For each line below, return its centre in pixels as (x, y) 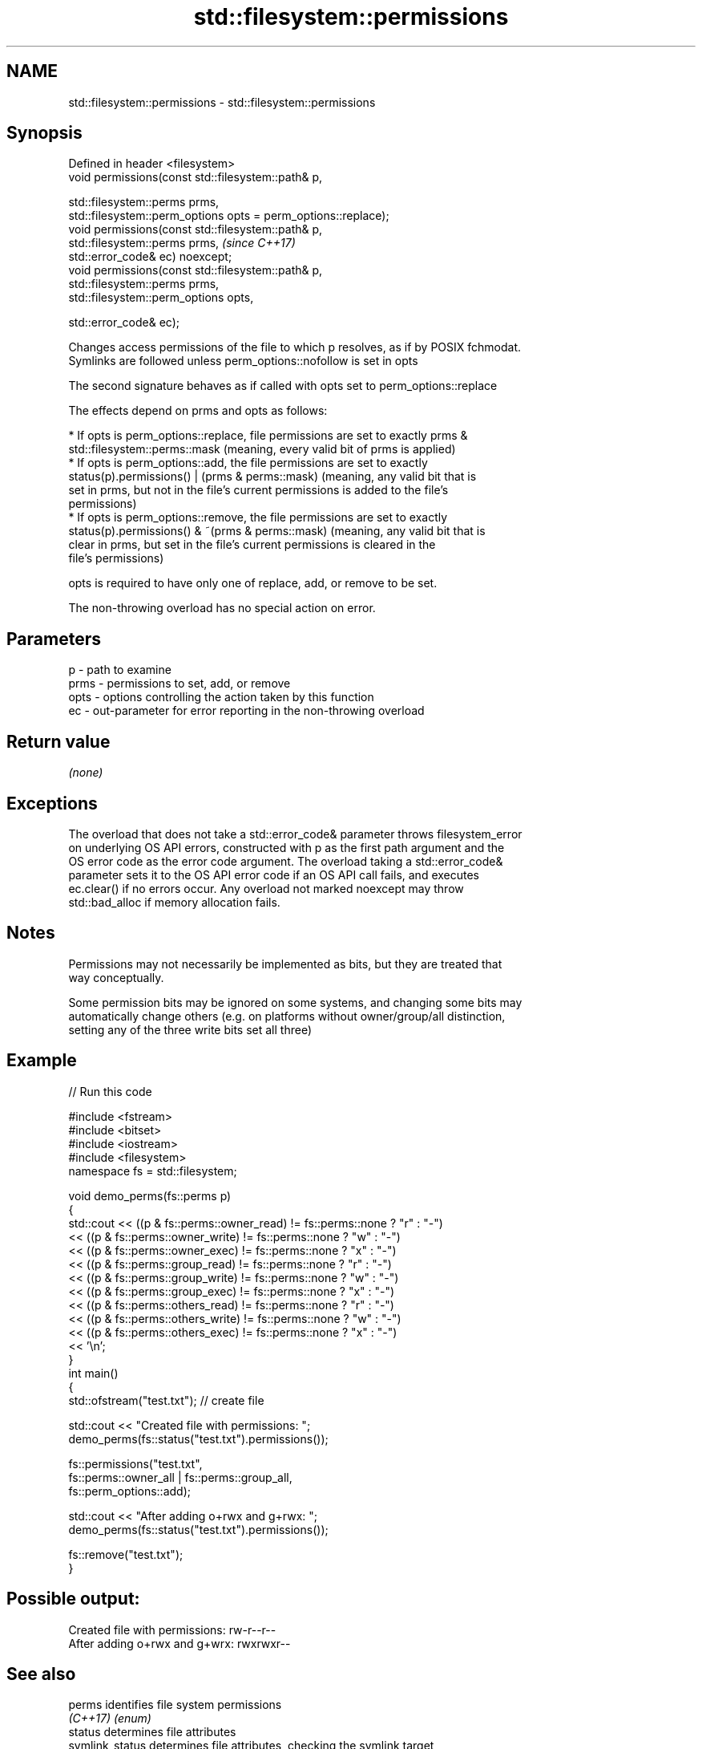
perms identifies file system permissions (175, 1705)
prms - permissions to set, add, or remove (180, 684)
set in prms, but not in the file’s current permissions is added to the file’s (258, 490)
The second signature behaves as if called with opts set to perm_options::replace (283, 386)
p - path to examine (120, 670)
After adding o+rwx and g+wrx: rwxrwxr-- (180, 1643)
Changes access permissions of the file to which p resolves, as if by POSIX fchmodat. (295, 347)
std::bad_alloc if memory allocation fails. (174, 902)
